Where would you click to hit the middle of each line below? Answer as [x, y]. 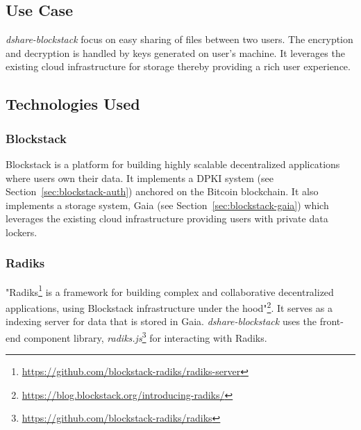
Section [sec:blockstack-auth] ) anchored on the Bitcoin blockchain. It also [162, 191]
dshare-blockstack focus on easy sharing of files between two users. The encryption [179, 39]
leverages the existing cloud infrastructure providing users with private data [167, 218]
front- [331, 321]
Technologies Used [73, 104]
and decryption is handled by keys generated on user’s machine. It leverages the [175, 52]
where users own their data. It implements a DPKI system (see [140, 177]
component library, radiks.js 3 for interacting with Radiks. [145, 336]
